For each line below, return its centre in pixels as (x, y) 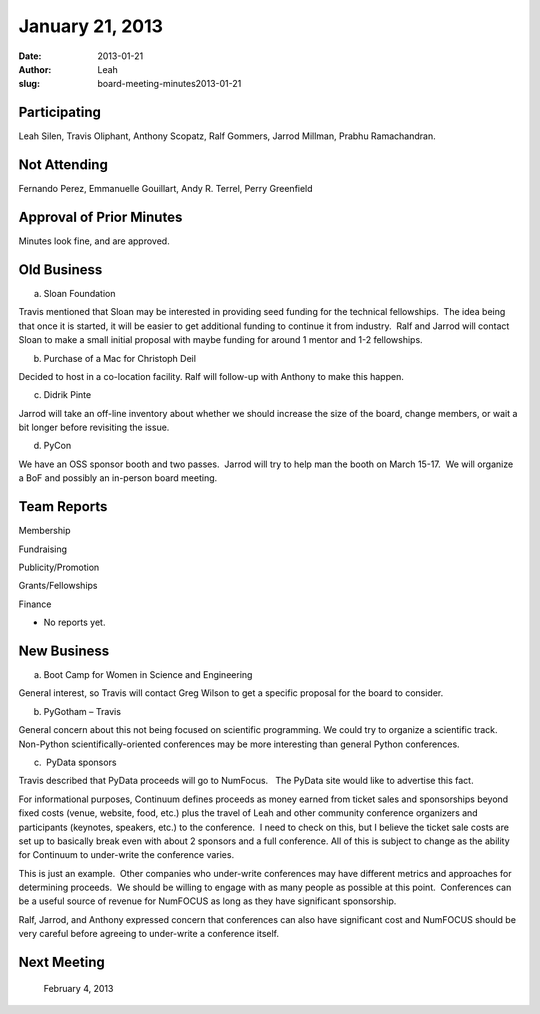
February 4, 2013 (78, 988)
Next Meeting (61, 962)
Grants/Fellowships (58, 586)
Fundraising (43, 549)
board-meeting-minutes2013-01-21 (169, 84)
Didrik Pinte (67, 395)
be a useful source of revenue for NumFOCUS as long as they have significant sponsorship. (207, 901)
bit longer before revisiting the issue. (94, 427)
